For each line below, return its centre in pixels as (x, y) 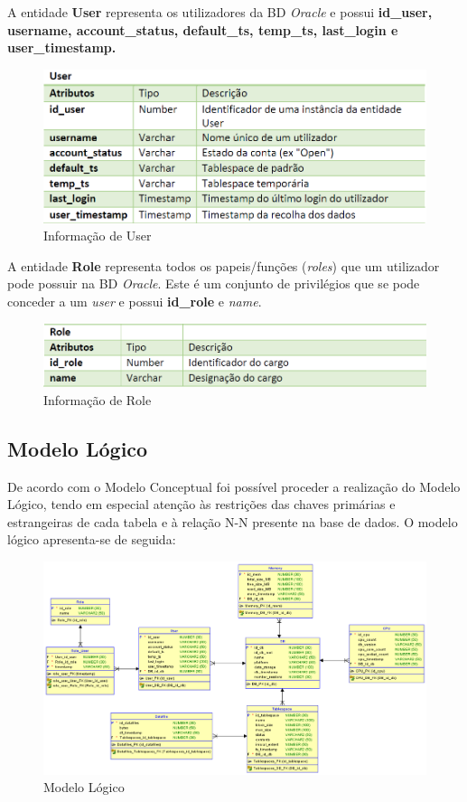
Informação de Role (98, 399)
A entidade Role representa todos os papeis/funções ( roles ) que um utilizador (224, 265)
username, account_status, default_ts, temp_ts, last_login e (203, 29)
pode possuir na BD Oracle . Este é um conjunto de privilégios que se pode (214, 283)
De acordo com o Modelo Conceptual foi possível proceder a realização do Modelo (234, 486)
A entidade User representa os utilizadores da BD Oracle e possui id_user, (220, 12)
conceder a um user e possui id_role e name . (135, 302)
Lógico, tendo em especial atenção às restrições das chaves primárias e (201, 504)
